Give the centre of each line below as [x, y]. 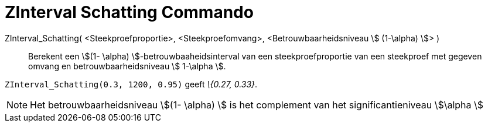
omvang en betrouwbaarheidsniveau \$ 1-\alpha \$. [127, 66]
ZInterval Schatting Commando [129, 12]
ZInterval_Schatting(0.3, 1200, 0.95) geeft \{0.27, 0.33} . [131, 84]
